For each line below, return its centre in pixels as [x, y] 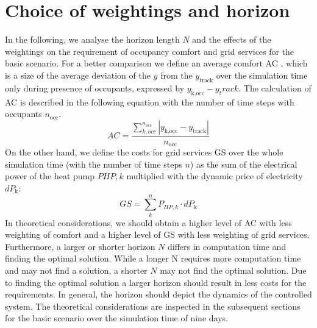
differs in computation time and [227, 246]
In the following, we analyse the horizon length [92, 39]
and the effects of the [232, 39]
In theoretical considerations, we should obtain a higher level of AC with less [148, 222]
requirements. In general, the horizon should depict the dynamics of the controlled [158, 294]
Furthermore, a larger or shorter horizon [80, 246]
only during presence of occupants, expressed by [95, 87]
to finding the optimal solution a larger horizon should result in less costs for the [156, 282]
